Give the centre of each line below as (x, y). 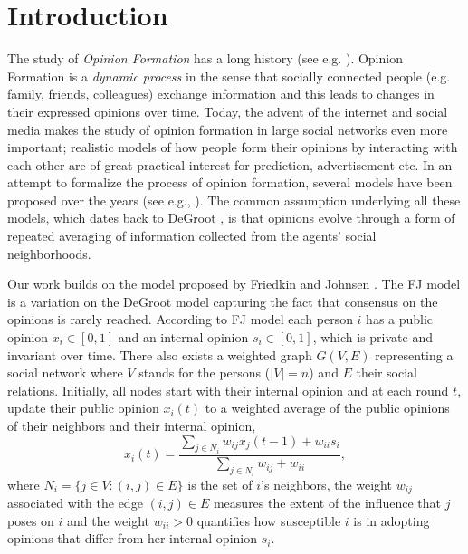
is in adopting (392, 520)
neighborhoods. (49, 253)
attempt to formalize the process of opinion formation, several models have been (230, 182)
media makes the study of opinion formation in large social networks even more (228, 129)
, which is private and (372, 337)
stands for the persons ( (205, 373)
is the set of (220, 484)
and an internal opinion (183, 337)
